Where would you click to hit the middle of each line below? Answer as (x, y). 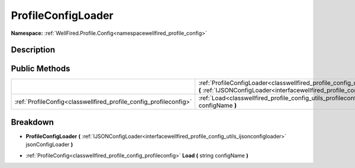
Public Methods (41, 69)
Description (33, 50)
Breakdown (33, 122)
